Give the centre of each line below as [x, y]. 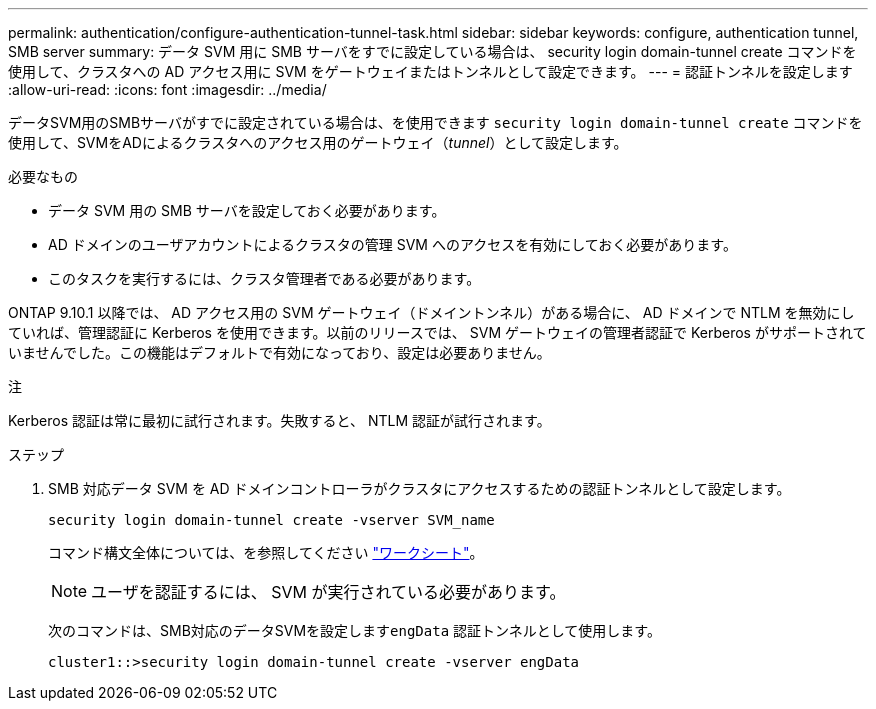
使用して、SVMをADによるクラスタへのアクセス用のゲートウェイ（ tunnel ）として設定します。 [318, 142]
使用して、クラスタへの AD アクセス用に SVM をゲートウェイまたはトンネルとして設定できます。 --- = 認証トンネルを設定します [430, 71]
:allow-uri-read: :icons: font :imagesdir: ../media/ [167, 89]
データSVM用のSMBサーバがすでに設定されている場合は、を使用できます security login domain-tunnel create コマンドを [435, 122]
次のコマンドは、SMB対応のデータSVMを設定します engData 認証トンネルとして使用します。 [354, 630]
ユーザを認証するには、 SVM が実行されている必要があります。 [328, 592]
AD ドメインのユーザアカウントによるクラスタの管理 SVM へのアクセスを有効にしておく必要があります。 [392, 244]
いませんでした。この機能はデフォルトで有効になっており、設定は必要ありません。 [279, 352]
